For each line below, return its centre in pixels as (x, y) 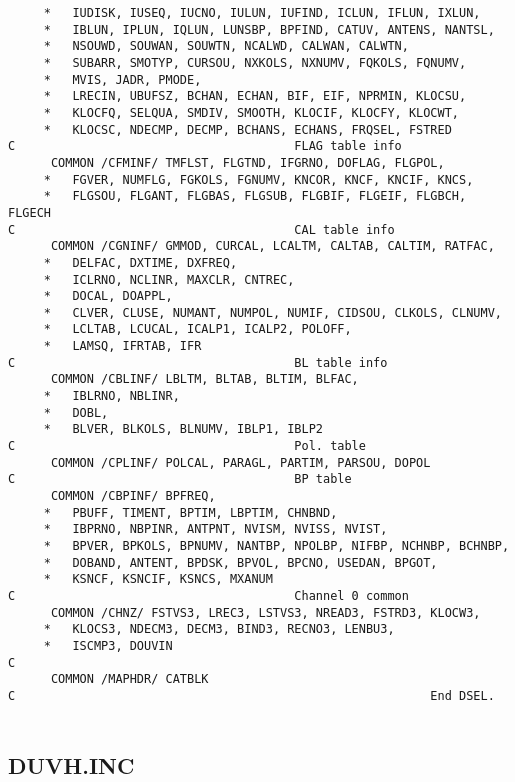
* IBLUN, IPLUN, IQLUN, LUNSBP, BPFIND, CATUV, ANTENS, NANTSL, (269, 29)
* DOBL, (76, 412)
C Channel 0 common (208, 595)
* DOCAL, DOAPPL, (108, 296)
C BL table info (198, 362)
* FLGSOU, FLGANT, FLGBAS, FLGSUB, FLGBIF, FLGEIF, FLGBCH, (255, 196)
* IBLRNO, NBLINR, (111, 396)
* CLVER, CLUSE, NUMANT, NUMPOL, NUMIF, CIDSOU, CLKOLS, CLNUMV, (272, 312)
